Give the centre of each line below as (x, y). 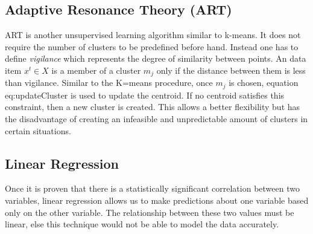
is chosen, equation (264, 83)
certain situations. (38, 130)
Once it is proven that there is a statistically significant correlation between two (152, 188)
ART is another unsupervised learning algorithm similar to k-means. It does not (153, 35)
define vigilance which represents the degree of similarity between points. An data (156, 58)
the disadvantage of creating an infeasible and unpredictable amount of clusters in (156, 119)
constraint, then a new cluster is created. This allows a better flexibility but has (153, 107)
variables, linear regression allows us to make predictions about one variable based (157, 200)
